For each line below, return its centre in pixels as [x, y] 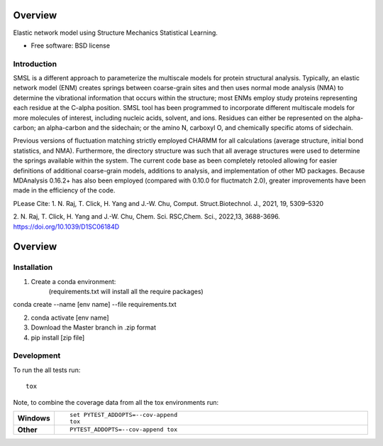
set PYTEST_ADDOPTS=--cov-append [123, 414]
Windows [34, 418]
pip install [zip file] [58, 337]
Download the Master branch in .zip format [93, 327]
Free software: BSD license [70, 45]
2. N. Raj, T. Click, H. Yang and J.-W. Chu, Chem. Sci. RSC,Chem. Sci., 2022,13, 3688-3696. [146, 217]
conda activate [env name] [70, 317]
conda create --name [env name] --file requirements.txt [95, 305]
